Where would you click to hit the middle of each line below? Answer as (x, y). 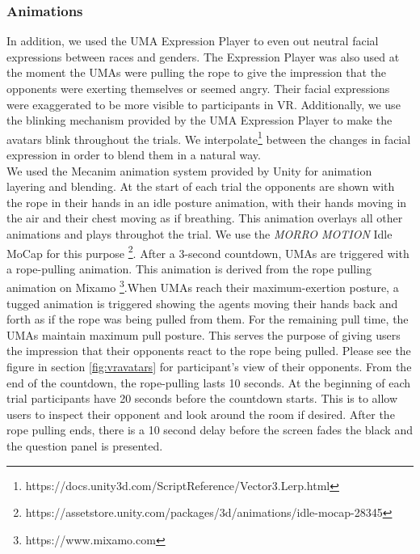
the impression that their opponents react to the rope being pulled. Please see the (209, 351)
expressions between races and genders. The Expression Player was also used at (203, 56)
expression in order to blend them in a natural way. (134, 155)
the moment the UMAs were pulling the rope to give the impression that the (197, 72)
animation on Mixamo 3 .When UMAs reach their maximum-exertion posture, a (203, 286)
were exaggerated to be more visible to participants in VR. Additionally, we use (204, 104)
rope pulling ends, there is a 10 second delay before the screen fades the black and (210, 430)
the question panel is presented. (85, 446)
